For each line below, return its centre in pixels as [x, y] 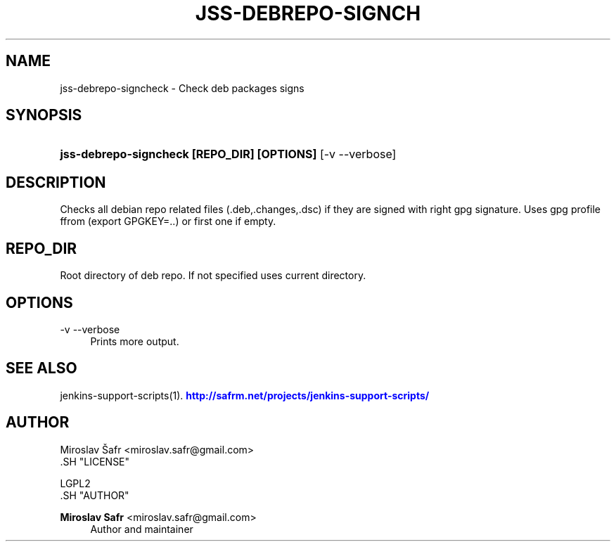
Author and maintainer [142, 529]
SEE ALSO [41, 368]
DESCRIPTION [56, 182]
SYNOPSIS [44, 115]
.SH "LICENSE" [95, 461]
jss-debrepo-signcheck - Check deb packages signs [182, 88]
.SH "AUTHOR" [95, 495]
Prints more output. [135, 341]
